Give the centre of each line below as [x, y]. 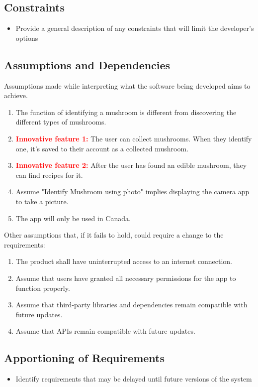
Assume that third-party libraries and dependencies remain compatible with [131, 305]
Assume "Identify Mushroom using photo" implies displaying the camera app [132, 192]
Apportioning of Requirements [85, 358]
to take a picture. [42, 201]
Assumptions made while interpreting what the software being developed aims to [127, 85]
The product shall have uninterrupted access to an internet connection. [124, 261]
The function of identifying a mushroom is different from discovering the [126, 112]
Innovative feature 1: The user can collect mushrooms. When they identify [134, 138]
